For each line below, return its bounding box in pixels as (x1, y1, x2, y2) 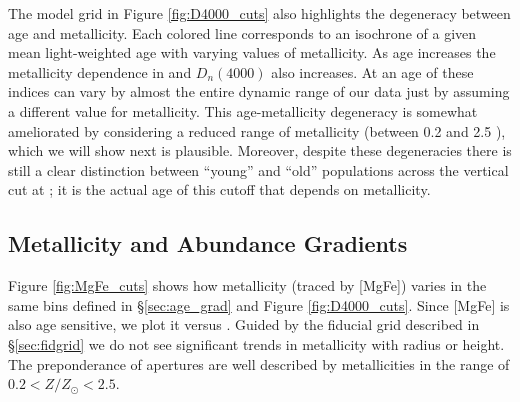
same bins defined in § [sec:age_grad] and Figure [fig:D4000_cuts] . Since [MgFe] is (8, 294, 510, 315)
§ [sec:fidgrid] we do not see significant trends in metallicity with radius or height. (8, 333, 505, 354)
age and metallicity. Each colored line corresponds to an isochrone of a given (8, 22, 477, 43)
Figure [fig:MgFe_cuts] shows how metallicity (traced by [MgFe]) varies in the (8, 275, 487, 296)
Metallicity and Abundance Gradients (8, 228, 408, 259)
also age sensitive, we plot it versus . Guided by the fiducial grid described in (8, 314, 480, 335)
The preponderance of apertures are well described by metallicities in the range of (8, 353, 510, 374)
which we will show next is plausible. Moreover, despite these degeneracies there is (8, 140, 512, 161)
